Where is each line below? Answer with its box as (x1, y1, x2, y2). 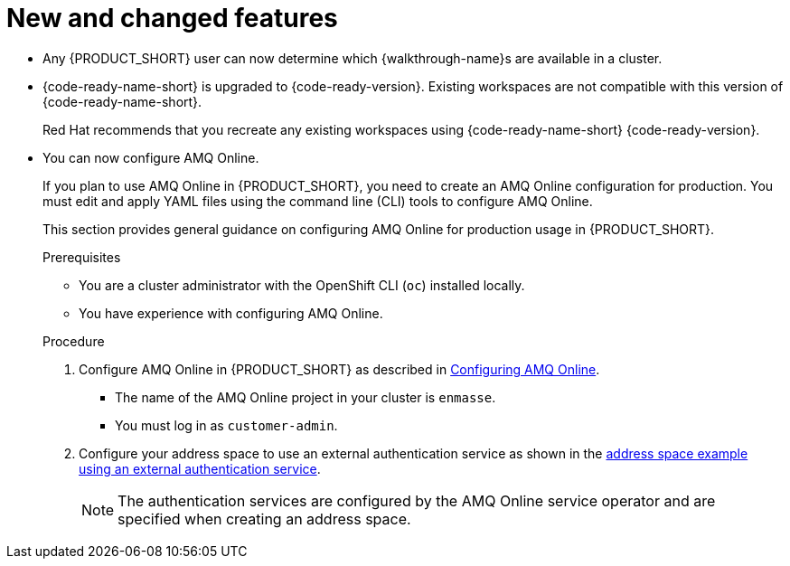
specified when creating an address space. (118, 509, 411, 528)
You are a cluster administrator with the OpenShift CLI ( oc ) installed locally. (79, 277, 525, 293)
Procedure (42, 333, 105, 349)
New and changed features (6, 3, 338, 33)
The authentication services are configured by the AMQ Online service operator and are (118, 491, 716, 510)
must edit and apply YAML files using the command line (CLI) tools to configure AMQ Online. (42, 193, 593, 209)
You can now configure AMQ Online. (42, 149, 259, 165)
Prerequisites (42, 249, 121, 265)
